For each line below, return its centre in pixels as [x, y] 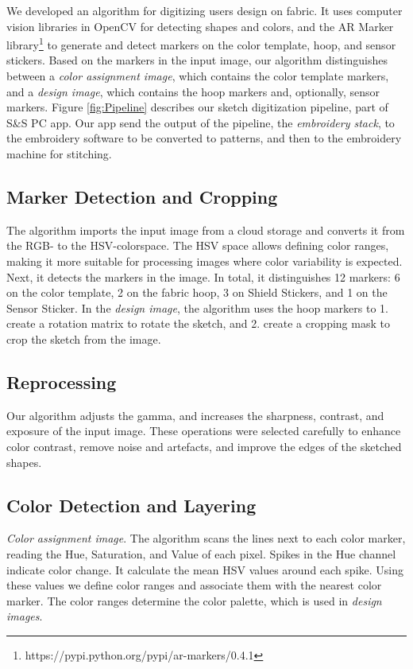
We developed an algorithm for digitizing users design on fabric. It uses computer [205, 10]
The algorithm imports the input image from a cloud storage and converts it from [206, 229]
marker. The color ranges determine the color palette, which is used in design [194, 600]
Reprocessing [62, 381]
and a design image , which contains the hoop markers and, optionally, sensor [193, 91]
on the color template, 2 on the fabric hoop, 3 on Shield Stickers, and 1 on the [197, 292]
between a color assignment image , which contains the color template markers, [198, 76]
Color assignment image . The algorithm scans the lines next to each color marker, [206, 538]
